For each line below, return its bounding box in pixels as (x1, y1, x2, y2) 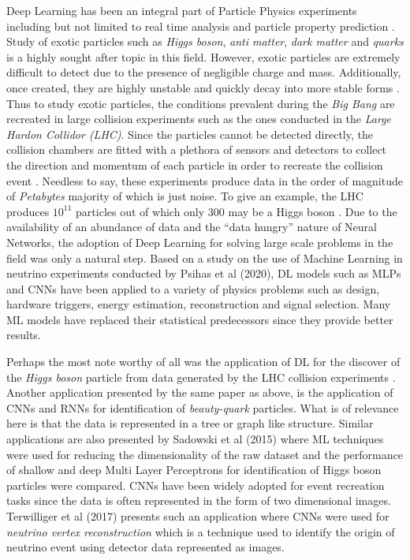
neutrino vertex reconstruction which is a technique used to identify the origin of (6, 523, 395, 539)
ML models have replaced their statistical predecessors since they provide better (6, 311, 393, 327)
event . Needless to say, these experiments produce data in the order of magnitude (6, 172, 403, 189)
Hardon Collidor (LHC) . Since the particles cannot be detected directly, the (6, 125, 373, 142)
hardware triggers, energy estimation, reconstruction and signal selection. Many (6, 296, 391, 312)
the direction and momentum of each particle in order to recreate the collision (6, 156, 383, 173)
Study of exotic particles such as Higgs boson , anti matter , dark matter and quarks (6, 33, 404, 50)
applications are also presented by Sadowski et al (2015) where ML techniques (6, 431, 384, 447)
